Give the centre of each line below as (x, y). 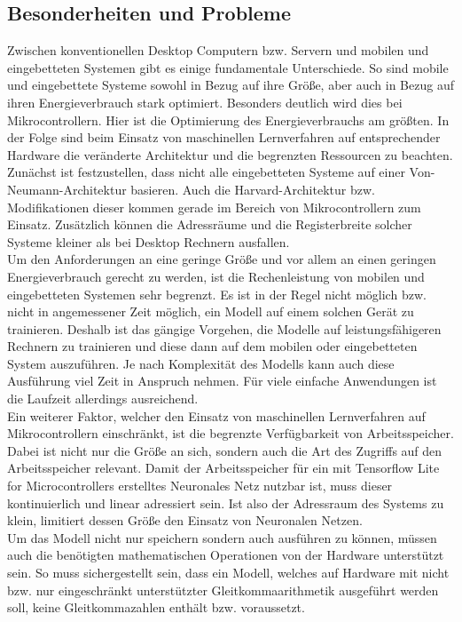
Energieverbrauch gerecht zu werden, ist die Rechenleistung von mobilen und (216, 276)
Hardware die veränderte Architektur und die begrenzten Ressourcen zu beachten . (230, 154)
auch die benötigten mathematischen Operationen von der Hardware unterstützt (226, 555)
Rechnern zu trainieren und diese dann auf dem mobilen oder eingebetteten (212, 346)
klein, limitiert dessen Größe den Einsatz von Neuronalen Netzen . (185, 520)
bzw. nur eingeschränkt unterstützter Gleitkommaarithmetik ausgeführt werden (223, 590)
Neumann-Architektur (67, 189)
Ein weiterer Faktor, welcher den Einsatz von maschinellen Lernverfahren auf (216, 415)
